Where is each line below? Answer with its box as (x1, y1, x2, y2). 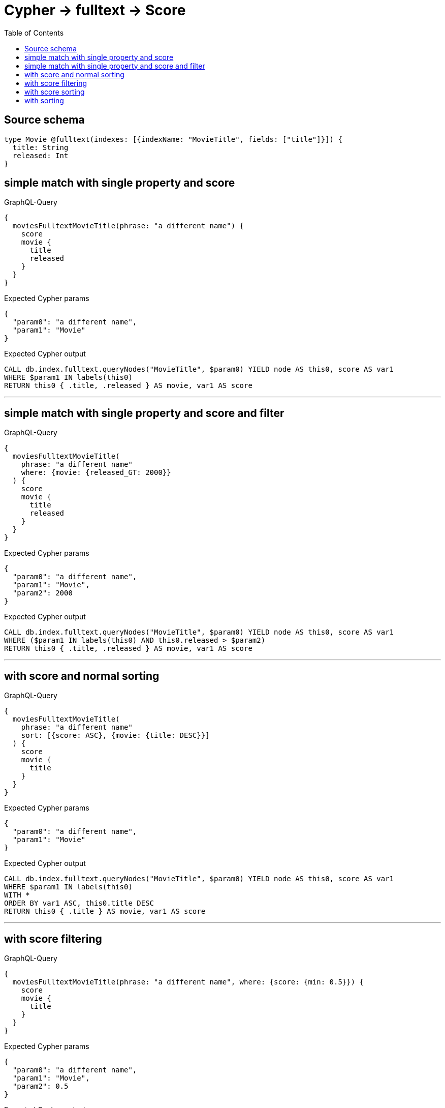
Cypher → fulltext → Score (4, 2, 186, 19)
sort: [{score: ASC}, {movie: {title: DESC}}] (21, 731, 210, 740)
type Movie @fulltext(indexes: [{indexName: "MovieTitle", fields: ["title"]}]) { (4, 135, 342, 143)
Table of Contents (4, 28, 64, 37)
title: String (12, 143, 69, 152)
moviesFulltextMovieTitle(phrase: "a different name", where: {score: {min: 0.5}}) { (12, 977, 364, 986)
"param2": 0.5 (12, 1082, 69, 1090)
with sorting (24, 96, 64, 105)
